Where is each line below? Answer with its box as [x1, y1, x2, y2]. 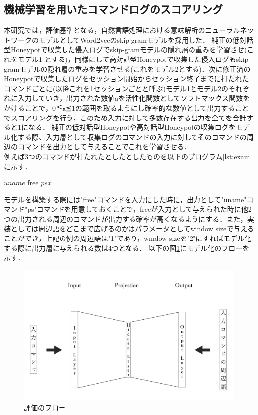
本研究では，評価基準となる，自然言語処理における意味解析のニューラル [4, 25, 240, 35]
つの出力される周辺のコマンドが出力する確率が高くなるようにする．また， [4, 213, 247, 224]
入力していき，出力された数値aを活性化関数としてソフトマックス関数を [17, 93, 250, 103]
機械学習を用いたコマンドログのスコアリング [4, 1, 223, 17]
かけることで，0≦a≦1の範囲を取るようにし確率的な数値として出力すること [4, 102, 249, 113]
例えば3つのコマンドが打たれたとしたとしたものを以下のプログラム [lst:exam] [4, 151, 252, 161]
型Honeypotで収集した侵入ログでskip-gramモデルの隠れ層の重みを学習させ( [4, 44, 247, 55]
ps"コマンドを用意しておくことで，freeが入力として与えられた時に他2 [27, 204, 252, 214]
